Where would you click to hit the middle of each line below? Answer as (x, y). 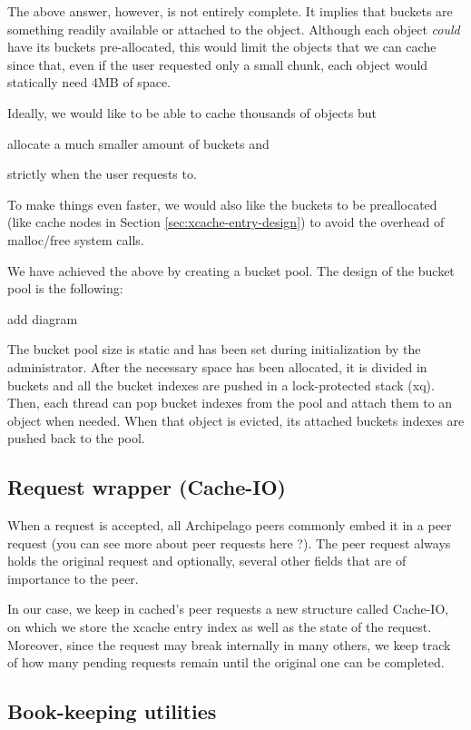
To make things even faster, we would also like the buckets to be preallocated (222, 204)
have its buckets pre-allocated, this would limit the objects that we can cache (222, 47)
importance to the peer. (73, 578)
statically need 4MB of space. (89, 82)
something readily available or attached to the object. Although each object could (234, 29)
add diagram (43, 318)
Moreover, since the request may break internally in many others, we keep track (229, 644)
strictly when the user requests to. (102, 174)
